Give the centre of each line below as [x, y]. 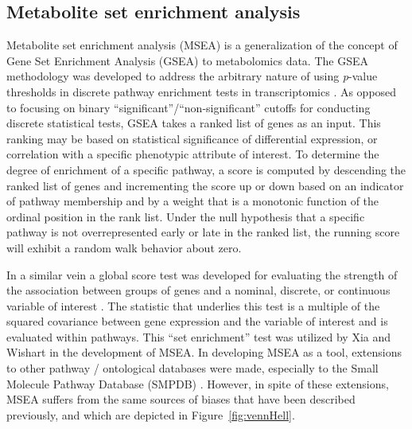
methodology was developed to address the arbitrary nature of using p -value [192, 76]
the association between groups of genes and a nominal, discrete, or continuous [198, 290]
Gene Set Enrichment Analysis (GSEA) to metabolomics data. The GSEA [187, 60]
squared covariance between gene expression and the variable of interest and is [197, 321]
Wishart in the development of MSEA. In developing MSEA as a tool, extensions [204, 352]
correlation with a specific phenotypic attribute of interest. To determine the [193, 154]
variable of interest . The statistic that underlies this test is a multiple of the [193, 305]
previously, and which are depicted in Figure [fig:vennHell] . [151, 414]
